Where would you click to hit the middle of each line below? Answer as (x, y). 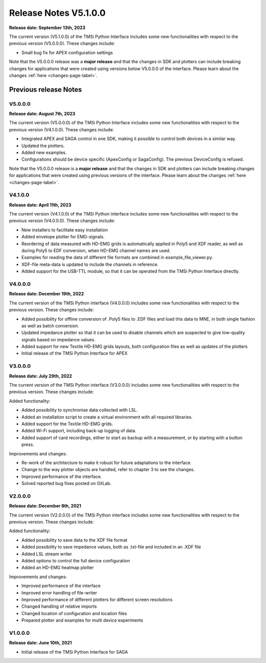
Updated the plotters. (43, 146)
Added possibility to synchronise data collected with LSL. (80, 410)
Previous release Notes (46, 90)
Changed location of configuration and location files (74, 613)
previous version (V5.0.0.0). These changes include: (62, 43)
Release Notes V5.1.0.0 (57, 13)
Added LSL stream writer (47, 554)
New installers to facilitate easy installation (65, 230)
